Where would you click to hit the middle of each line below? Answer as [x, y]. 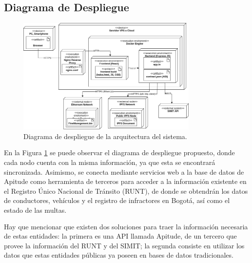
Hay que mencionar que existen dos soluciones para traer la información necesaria [126, 226]
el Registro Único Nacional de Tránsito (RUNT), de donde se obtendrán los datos [126, 191]
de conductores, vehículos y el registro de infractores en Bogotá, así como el [117, 200]
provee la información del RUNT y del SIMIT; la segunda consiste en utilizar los [124, 245]
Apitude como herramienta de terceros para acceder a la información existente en [125, 181]
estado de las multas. [35, 210]
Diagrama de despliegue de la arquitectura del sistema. [105, 136]
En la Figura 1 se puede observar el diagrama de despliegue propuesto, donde [119, 152]
